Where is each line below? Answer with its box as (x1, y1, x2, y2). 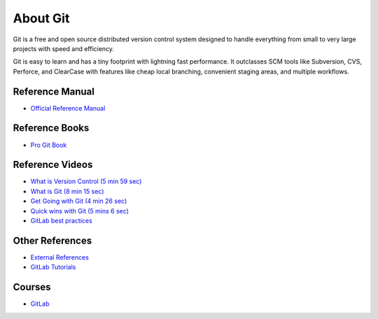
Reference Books (13, 122, 90, 134)
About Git (13, 10, 70, 26)
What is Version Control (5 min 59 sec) (30, 177, 142, 185)
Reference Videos (13, 159, 93, 171)
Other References (13, 234, 92, 246)
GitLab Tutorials (30, 263, 76, 271)
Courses (13, 281, 52, 293)
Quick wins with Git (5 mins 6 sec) (30, 206, 129, 215)
